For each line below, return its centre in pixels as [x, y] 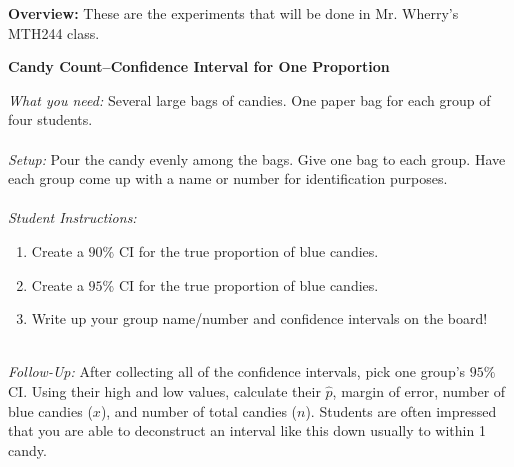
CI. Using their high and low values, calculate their [164, 390]
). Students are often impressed [401, 410]
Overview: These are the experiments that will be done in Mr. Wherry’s [233, 13]
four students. [50, 119]
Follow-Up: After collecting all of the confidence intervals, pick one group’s [237, 371]
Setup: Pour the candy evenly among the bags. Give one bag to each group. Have [257, 158]
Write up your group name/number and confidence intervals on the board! [259, 318]
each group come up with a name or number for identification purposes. [228, 178]
